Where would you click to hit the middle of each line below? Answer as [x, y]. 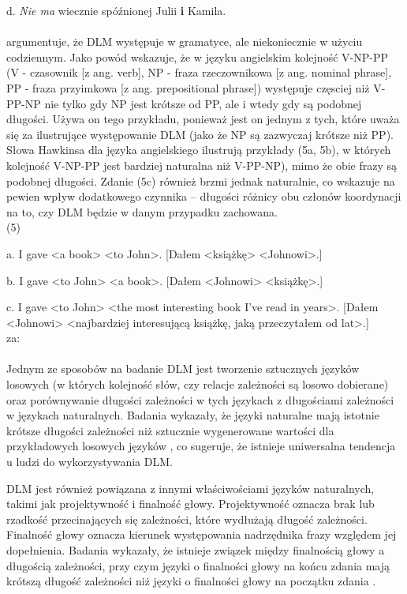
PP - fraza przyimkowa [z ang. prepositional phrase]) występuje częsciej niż [188, 87]
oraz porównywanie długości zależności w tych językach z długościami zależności [200, 399]
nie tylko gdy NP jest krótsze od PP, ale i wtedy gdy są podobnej [203, 103]
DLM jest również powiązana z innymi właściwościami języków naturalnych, [190, 488]
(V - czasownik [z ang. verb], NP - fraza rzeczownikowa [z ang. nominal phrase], [199, 72]
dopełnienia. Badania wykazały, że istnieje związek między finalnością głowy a [196, 550]
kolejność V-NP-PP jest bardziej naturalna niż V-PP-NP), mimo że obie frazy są [202, 165]
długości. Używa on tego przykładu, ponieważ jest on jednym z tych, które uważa [203, 119]
